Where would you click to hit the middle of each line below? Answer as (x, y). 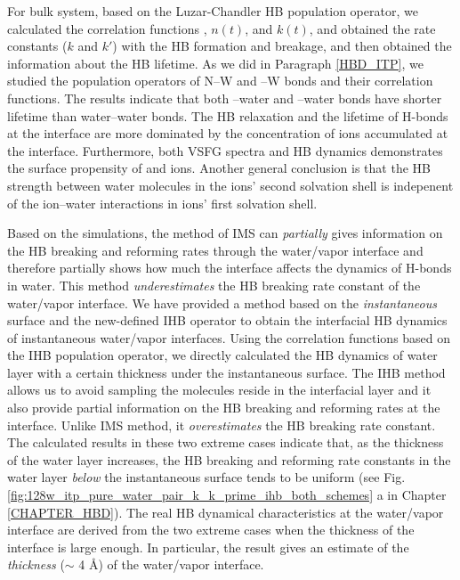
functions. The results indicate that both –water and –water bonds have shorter (225, 98)
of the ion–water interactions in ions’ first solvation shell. (162, 203)
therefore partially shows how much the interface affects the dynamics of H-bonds (230, 268)
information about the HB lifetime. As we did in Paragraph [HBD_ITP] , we (215, 63)
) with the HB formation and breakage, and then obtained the (282, 46)
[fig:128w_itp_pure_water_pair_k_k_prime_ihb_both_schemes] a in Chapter (227, 495)
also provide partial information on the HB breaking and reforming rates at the (224, 408)
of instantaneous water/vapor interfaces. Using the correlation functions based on (229, 337)
